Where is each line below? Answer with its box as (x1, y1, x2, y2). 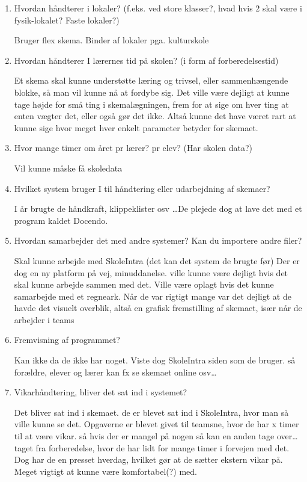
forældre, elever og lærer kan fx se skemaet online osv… (14, 365, 217, 378)
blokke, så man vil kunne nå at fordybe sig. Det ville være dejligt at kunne (14, 85, 290, 98)
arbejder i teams (14, 313, 74, 326)
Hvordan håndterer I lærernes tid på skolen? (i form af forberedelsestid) (14, 54, 279, 66)
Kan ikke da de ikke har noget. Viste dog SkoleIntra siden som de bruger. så (14, 354, 296, 366)
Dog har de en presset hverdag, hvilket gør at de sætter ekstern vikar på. (14, 453, 283, 466)
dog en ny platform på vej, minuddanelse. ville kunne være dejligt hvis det (14, 266, 288, 279)
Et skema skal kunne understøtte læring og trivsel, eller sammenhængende (14, 74, 288, 87)
